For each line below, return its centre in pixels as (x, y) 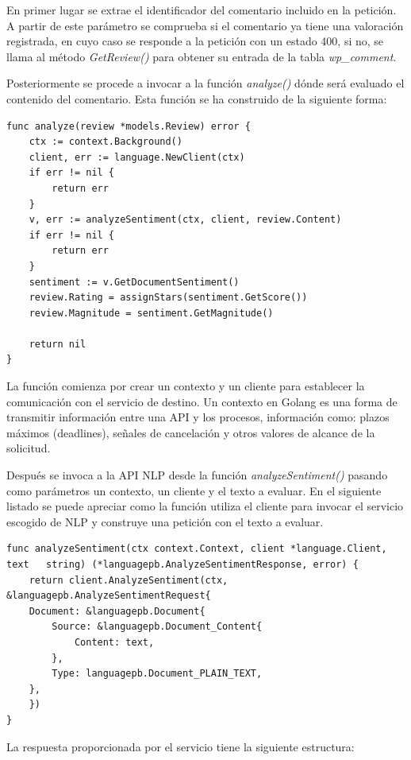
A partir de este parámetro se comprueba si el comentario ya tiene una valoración (205, 25)
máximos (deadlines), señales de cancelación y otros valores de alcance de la (191, 432)
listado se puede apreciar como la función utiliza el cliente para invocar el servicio (205, 506)
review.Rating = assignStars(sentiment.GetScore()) (168, 298)
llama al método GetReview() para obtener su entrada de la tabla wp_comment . (202, 56)
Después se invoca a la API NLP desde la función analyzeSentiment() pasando (197, 475)
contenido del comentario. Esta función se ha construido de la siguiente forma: (197, 98)
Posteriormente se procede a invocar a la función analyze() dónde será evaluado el (205, 83)
